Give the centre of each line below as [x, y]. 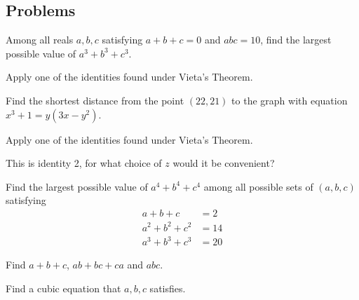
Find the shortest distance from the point [95, 100]
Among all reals [40, 40]
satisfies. [168, 288]
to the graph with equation [290, 100]
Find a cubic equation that [63, 288]
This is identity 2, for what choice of [84, 163]
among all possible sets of [258, 186]
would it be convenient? [224, 163]
